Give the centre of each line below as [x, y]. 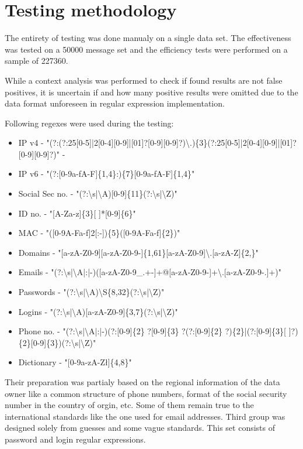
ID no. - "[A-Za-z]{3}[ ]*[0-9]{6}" [77, 213]
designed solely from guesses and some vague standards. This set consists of [140, 428]
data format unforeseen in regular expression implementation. [115, 103]
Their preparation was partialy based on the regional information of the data [142, 382]
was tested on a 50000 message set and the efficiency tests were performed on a [146, 49]
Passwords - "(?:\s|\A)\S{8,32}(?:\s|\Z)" [91, 292]
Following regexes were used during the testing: [89, 123]
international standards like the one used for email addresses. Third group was [145, 416]
